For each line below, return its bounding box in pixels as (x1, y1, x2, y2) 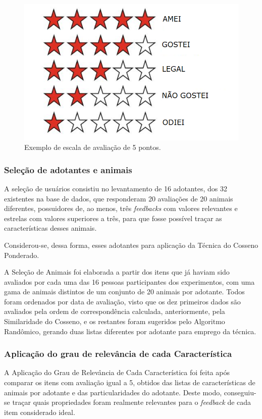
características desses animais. (4, 223, 97, 233)
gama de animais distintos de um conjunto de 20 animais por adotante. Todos (4, 286, 245, 297)
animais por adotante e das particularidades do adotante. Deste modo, (4, 387, 222, 397)
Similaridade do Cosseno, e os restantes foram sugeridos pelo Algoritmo (4, 316, 225, 327)
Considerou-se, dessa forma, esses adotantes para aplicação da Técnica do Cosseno (4, 239, 258, 250)
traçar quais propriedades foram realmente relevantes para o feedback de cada (12, 397, 251, 407)
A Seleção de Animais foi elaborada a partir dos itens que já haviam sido (4, 267, 230, 277)
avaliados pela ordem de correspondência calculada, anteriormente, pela (4, 306, 225, 317)
